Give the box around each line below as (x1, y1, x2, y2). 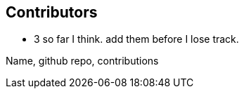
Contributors (6, 4, 98, 21)
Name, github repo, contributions (6, 55, 159, 67)
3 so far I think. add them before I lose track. (34, 33, 239, 46)
